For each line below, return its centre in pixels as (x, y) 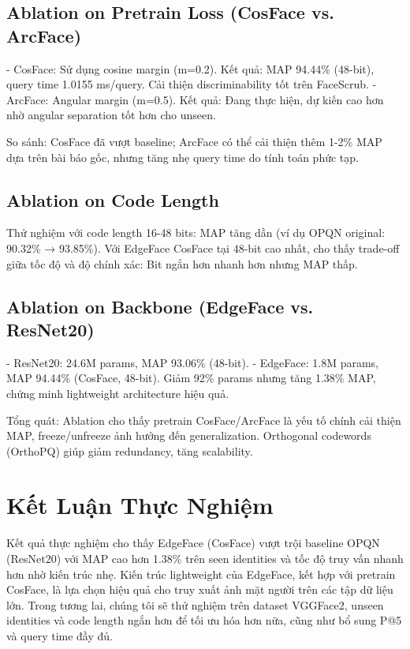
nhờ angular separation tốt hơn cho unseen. (111, 115)
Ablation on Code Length (113, 199)
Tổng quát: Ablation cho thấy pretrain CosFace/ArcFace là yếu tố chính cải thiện (204, 420)
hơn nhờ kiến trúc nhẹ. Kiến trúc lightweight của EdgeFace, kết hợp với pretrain (201, 574)
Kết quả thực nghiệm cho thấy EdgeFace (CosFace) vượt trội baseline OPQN (193, 543)
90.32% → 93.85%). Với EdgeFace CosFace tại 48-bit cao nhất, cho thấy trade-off (203, 248)
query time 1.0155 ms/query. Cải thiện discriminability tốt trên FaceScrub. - (192, 84)
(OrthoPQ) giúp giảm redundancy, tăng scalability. (130, 450)
